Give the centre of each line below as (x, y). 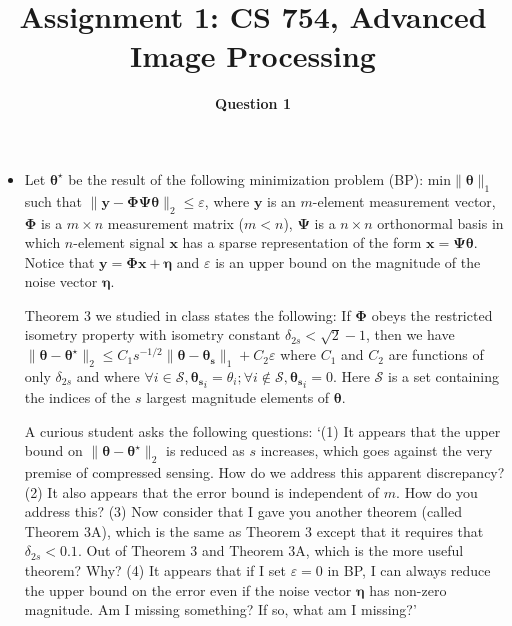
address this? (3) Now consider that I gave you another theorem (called (243, 511)
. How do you (437, 491)
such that (53, 200)
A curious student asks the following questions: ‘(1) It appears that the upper (262, 430)
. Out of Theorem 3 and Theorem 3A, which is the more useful (270, 550)
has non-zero (408, 589)
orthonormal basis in (440, 222)
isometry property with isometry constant (152, 334)
